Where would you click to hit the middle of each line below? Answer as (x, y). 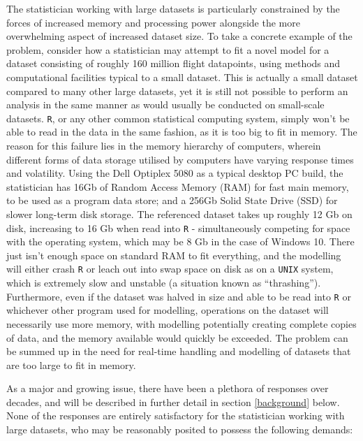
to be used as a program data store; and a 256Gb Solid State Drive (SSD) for (172, 200)
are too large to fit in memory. (71, 364)
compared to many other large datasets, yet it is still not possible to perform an (177, 91)
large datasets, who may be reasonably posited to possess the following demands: (180, 429)
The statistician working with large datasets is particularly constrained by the (173, 8)
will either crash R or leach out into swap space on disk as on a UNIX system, (170, 269)
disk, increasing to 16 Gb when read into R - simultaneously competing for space (178, 227)
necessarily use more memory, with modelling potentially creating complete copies (181, 323)
